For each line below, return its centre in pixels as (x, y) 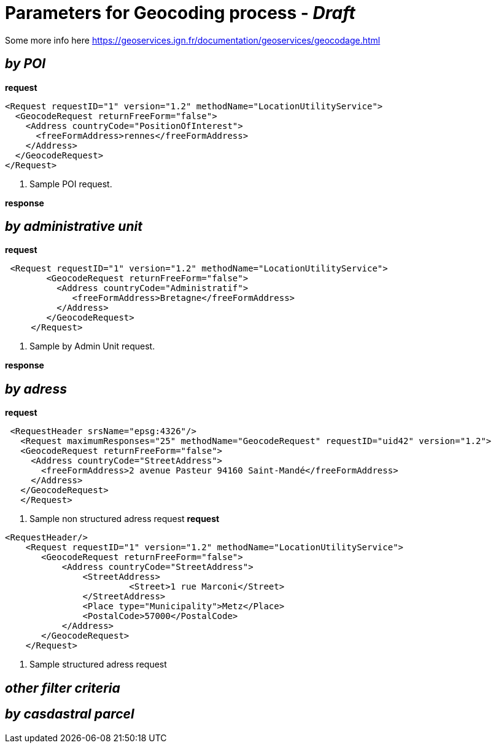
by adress (36, 389)
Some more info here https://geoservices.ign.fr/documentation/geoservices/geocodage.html (193, 40)
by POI (25, 64)
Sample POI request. (71, 184)
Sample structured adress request (98, 664)
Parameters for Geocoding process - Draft (180, 13)
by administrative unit (74, 227)
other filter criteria (63, 688)
